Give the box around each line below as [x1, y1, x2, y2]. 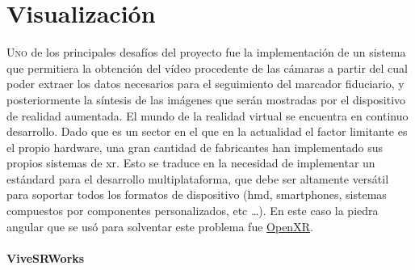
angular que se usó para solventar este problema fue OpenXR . [6, 217, 313, 234]
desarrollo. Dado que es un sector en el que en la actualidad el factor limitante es [6, 123, 408, 140]
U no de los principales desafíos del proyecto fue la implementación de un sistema [6, 44, 406, 61]
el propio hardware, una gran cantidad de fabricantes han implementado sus [6, 138, 383, 155]
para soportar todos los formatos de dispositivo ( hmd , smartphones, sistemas [6, 186, 387, 203]
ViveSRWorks [6, 249, 85, 266]
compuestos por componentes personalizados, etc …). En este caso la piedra [6, 202, 379, 219]
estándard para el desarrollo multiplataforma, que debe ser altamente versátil [6, 170, 389, 187]
